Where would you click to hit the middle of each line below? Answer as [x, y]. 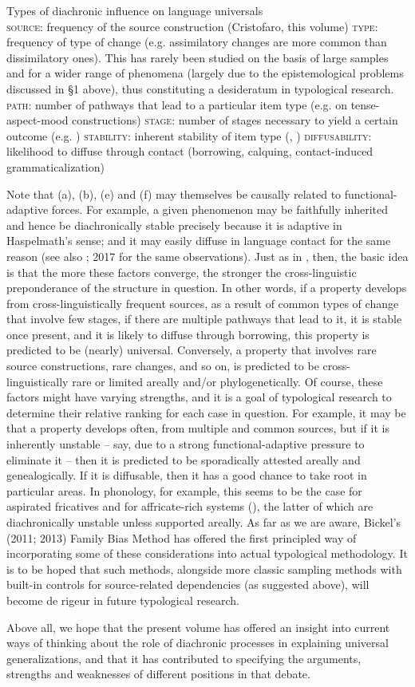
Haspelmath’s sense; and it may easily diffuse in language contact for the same [199, 241]
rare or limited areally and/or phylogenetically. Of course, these [227, 381]
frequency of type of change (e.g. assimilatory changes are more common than [197, 42]
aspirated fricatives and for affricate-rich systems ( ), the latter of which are [190, 506]
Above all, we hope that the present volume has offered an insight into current [198, 627]
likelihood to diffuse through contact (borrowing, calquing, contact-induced [190, 151]
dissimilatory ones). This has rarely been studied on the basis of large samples [198, 57]
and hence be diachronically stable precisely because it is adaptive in [174, 225]
